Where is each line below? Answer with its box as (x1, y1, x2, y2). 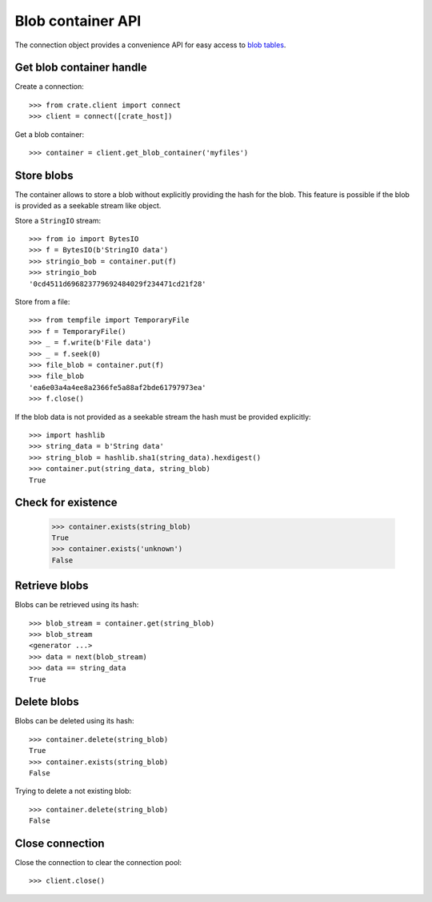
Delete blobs (14, 695, 79, 709)
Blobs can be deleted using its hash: (14, 716, 134, 726)
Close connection (14, 836, 105, 850)
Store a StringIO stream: (14, 215, 102, 225)
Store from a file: (14, 297, 70, 307)
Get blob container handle (14, 61, 147, 74)
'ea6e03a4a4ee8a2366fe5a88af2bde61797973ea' (29, 383, 207, 392)
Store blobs (14, 168, 74, 182)
